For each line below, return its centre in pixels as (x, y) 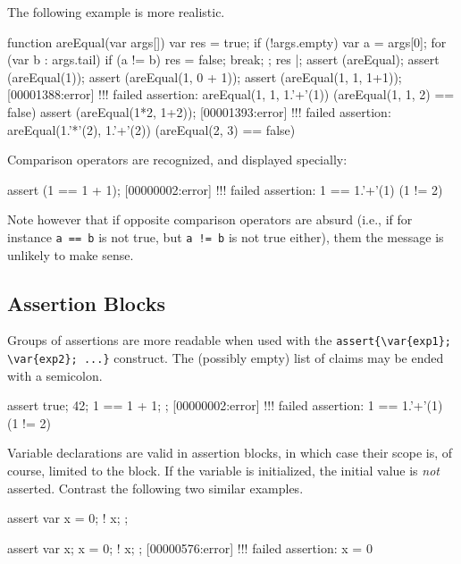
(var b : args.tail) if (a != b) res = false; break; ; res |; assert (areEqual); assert (223, 59)
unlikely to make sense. (71, 254)
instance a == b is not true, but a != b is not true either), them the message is (226, 236)
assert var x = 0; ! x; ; (68, 518)
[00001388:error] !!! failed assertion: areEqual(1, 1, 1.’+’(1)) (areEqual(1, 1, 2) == (231, 94)
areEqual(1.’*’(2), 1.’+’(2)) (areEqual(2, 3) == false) (151, 129)
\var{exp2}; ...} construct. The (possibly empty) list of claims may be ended (226, 358)
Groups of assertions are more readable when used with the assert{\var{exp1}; (230, 340)
